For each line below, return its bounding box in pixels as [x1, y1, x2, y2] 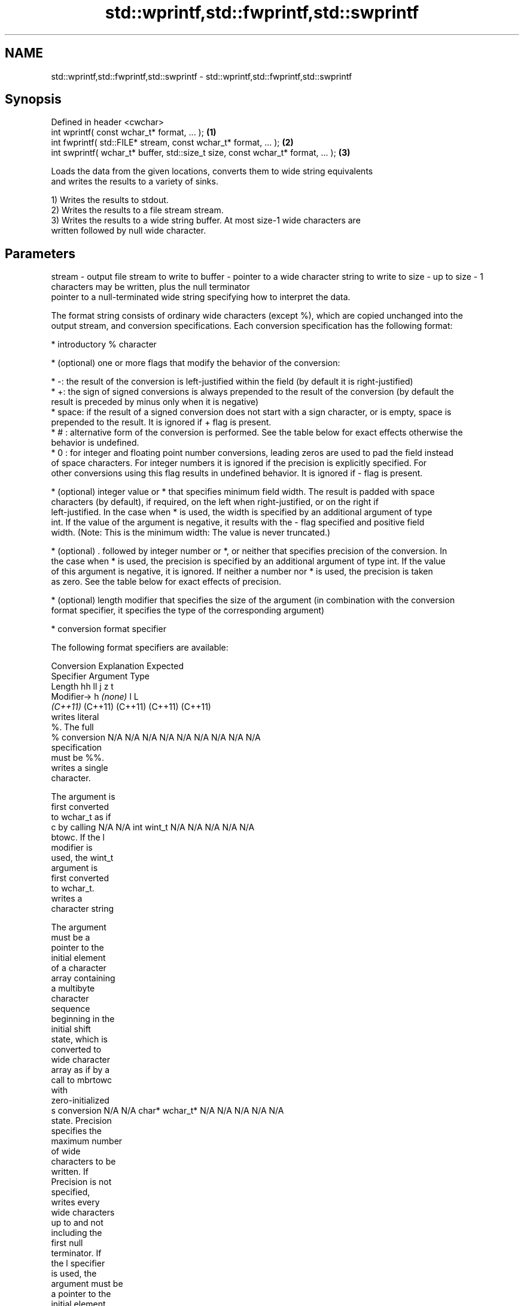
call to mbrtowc [51, 1075, 112, 1086]
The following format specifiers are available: [51, 642, 229, 653]
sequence [51, 1003, 90, 1014]
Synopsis [5, 92, 62, 107]
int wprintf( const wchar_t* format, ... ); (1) [51, 127, 217, 138]
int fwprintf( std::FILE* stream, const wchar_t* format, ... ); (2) [51, 137, 294, 148]
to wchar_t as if [51, 812, 111, 823]
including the [51, 1228, 102, 1238]
